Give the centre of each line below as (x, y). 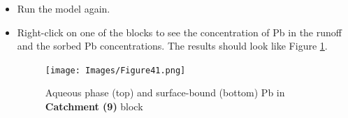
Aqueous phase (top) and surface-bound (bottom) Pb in (165, 93)
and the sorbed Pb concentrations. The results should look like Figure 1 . (172, 46)
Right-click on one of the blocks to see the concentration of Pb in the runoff (179, 32)
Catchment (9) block (94, 106)
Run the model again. (64, 8)
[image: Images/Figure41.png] (115, 70)
